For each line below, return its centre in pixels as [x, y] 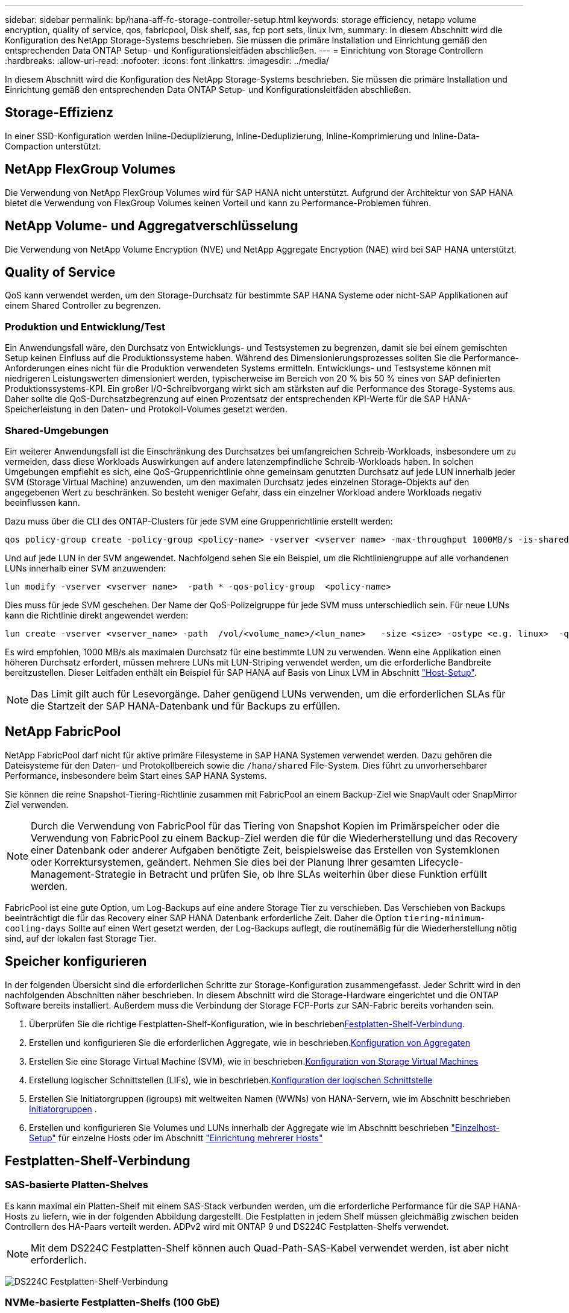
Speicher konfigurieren [76, 962]
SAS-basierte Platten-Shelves [77, 1185]
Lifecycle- [441, 862]
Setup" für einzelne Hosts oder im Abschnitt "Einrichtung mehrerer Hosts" [176, 1138]
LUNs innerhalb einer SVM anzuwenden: [86, 568]
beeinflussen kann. [42, 502]
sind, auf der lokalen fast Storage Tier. [81, 938]
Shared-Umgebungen [57, 430]
